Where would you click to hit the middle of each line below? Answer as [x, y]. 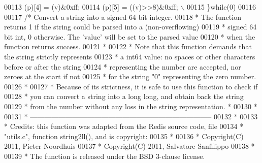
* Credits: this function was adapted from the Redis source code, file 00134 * [124, 126]
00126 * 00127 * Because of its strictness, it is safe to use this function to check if [131, 86]
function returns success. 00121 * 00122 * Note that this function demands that [128, 46]
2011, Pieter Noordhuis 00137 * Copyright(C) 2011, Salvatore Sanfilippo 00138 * [129, 146]
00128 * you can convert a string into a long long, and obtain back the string [124, 96]
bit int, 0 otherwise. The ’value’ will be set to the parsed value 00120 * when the [130, 36]
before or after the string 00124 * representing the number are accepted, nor [123, 66]
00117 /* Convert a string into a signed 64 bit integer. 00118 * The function [123, 17]
